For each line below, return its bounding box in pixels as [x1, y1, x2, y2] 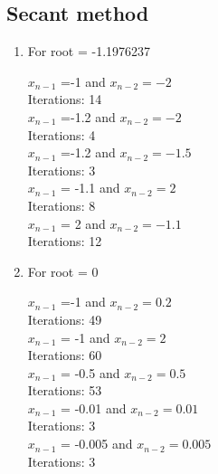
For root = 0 [27, 261, 99, 280]
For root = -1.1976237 [27, 42, 151, 61]
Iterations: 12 [27, 232, 102, 251]
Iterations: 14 [27, 90, 102, 109]
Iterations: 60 [27, 346, 102, 365]
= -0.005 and [61, 434, 133, 453]
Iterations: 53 [27, 381, 102, 400]
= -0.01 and [61, 398, 127, 417]
